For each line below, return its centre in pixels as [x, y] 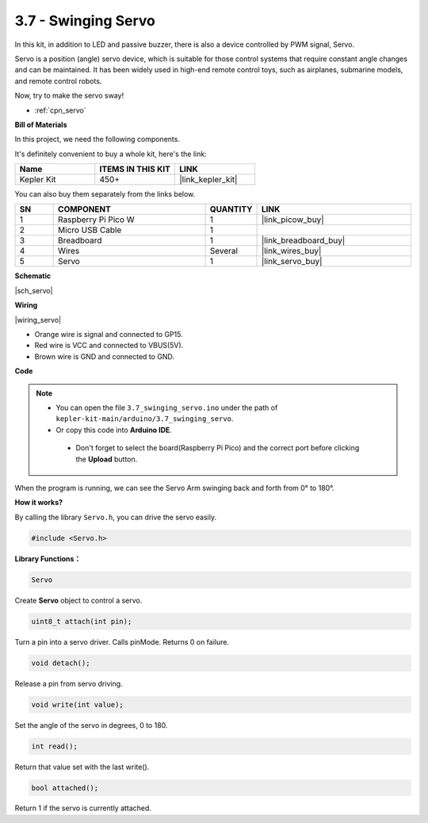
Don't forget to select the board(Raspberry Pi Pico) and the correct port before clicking [218, 448]
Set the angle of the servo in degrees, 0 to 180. [91, 725]
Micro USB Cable [90, 230]
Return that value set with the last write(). [82, 767]
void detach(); [61, 663]
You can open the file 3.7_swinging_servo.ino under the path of [167, 408]
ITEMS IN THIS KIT [135, 169]
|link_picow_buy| [292, 220]
